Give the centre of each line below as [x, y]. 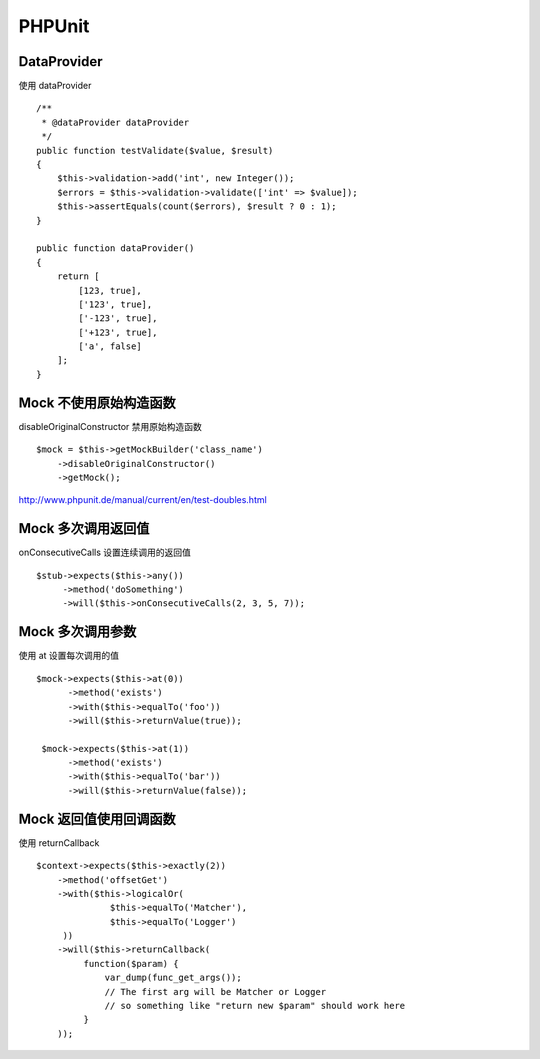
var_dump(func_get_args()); [173, 978]
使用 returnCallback [59, 842]
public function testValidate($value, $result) [155, 150]
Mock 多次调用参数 [77, 631]
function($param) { [131, 963]
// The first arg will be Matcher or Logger [215, 991]
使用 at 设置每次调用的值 [69, 656]
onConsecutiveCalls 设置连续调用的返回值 [105, 552]
